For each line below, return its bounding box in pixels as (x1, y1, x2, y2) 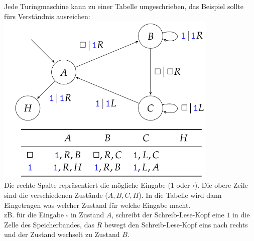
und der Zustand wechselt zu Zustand (4, 229, 120, 239)
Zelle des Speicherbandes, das (4, 219, 94, 229)
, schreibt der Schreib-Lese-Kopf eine (111, 209, 224, 220)
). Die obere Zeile (194, 180, 248, 190)
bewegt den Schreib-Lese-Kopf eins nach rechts (104, 219, 248, 229)
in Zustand (70, 209, 104, 220)
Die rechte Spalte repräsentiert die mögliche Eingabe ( (4, 180, 171, 190)
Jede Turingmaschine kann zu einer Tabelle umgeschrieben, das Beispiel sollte (4, 1, 243, 11)
